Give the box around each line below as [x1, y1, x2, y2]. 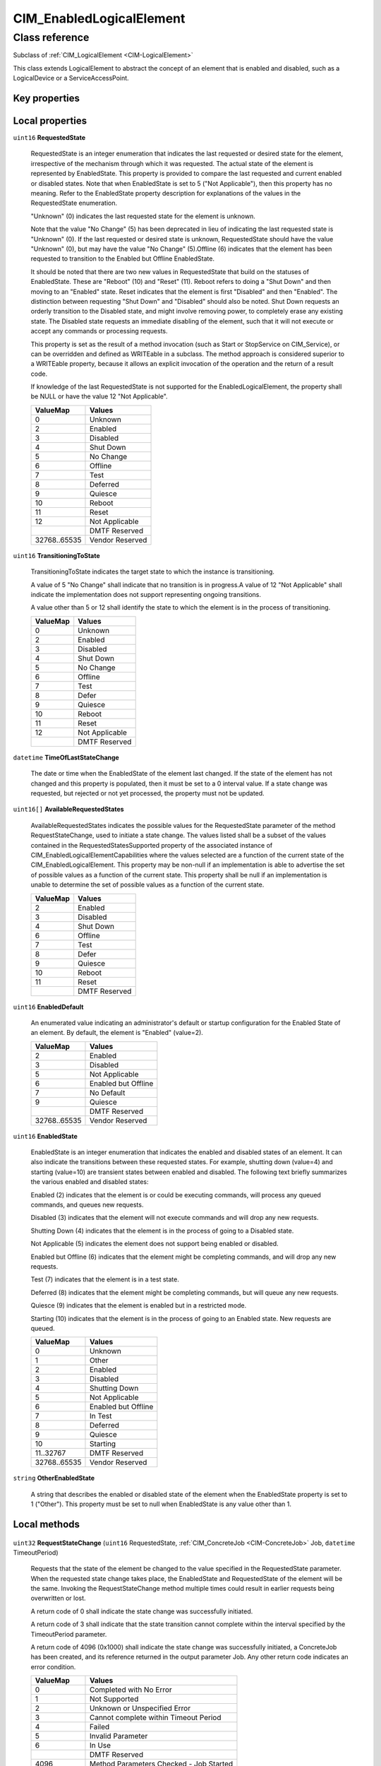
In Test [89, 1411, 112, 1421]
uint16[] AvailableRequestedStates [13, 805, 124, 814]
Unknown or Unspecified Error [89, 1703, 190, 1713]
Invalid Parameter [89, 1731, 148, 1741]
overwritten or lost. [30, 1594, 86, 1603]
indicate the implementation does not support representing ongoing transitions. [30, 591, 261, 599]
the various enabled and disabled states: [30, 1178, 149, 1186]
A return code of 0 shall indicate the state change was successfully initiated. [30, 1607, 253, 1616]
